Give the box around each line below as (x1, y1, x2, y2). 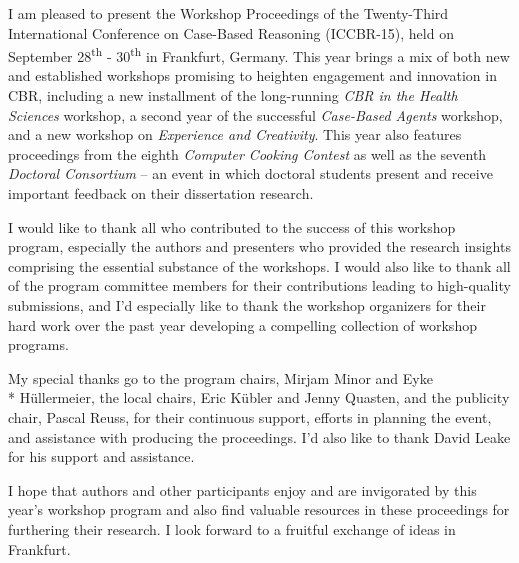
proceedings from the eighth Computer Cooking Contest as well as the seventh (8, 143, 487, 164)
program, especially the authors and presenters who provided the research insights (8, 236, 511, 257)
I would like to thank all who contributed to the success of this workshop (8, 216, 456, 237)
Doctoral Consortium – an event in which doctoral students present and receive (8, 163, 493, 184)
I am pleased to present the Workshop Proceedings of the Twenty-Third (8, 3, 449, 23)
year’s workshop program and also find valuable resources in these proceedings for (8, 499, 510, 520)
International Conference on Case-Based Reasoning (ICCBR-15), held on (8, 22, 454, 43)
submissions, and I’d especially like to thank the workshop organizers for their (8, 294, 486, 315)
